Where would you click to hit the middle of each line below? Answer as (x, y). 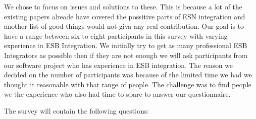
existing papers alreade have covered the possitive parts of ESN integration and (125, 16)
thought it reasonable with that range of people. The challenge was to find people (128, 84)
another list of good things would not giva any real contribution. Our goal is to (124, 26)
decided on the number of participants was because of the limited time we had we (128, 75)
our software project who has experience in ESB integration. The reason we (119, 65)
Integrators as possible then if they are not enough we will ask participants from (126, 55)
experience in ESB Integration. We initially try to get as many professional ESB (126, 45)
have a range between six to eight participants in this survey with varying (116, 35)
